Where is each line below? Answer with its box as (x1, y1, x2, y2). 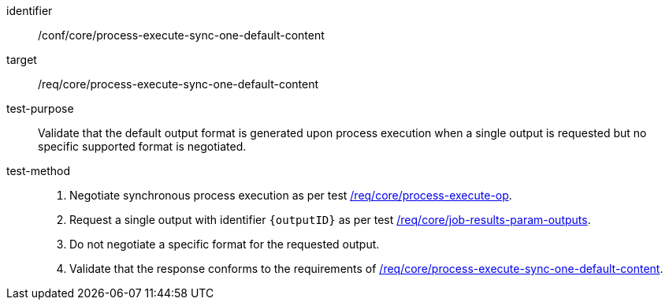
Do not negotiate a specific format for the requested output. (69, 237, 380, 251)
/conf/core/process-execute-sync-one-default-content (38, 28, 325, 42)
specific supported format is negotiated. (38, 140, 247, 153)
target (6, 53, 37, 66)
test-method (6, 164, 70, 177)
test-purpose (6, 102, 74, 115)
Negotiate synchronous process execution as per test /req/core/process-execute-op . (69, 188, 512, 202)
